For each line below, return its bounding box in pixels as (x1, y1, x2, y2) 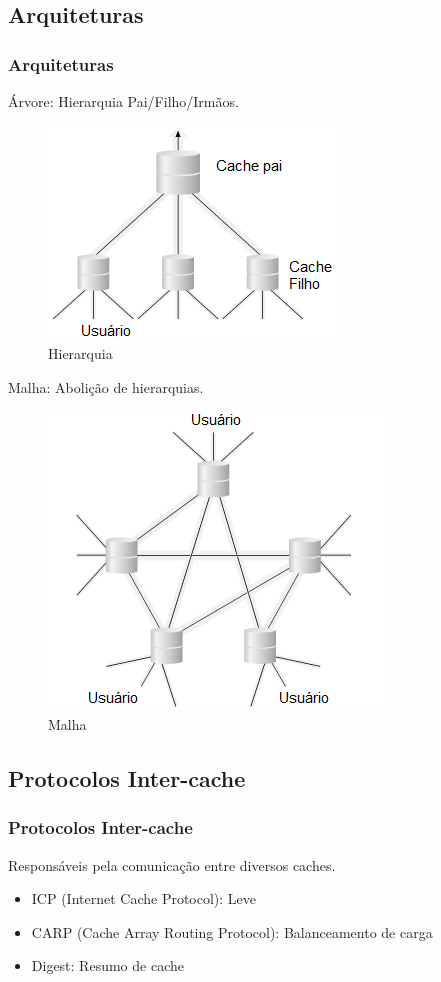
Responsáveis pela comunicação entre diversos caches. (8, 854, 336, 875)
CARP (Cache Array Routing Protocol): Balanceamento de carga (31, 921, 433, 942)
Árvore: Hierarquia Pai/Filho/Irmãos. (8, 91, 239, 111)
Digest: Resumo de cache (31, 955, 184, 976)
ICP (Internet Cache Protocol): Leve (31, 888, 257, 909)
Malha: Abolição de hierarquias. (8, 376, 204, 397)
